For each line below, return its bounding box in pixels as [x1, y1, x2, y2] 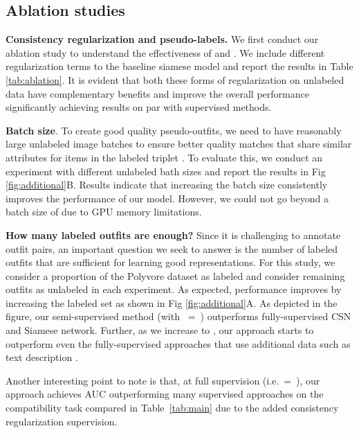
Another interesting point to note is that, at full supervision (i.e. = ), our [6, 373, 320, 387]
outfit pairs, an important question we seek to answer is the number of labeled [6, 241, 338, 256]
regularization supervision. [6, 414, 118, 428]
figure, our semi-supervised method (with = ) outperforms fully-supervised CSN [6, 309, 351, 324]
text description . [6, 350, 78, 364]
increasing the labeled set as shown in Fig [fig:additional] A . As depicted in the [6, 295, 338, 310]
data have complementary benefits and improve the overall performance [6, 86, 309, 100]
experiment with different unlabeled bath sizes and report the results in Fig [6, 164, 326, 178]
